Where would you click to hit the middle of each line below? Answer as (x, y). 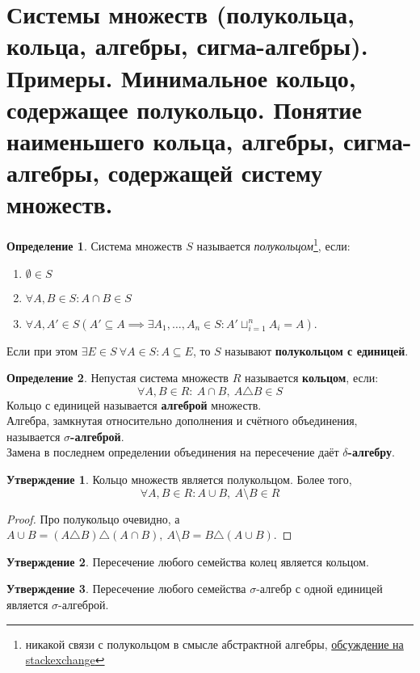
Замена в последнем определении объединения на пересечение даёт (173, 452)
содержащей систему (215, 172)
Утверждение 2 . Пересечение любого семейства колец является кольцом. (188, 561)
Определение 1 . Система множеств (94, 245)
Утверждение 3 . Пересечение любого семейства (126, 589)
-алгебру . (371, 452)
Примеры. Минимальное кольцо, (181, 77)
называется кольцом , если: (311, 378)
